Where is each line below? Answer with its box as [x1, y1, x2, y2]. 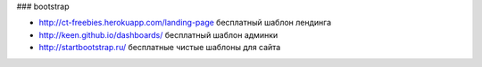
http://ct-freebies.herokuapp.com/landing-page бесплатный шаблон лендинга [38, 18, 332, 28]
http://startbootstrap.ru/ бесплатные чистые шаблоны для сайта [38, 42, 281, 53]
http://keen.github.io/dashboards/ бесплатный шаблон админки [38, 29, 278, 40]
